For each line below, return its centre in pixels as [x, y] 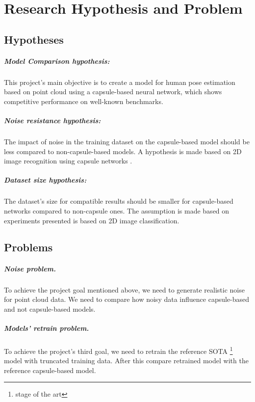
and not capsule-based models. [50, 308]
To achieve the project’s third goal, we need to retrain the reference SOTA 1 [118, 350]
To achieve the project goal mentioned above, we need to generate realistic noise [124, 289]
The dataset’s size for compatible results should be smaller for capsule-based [119, 201]
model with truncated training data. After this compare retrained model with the [126, 361]
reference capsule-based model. [50, 370]
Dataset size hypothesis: [45, 180]
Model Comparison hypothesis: [57, 61]
